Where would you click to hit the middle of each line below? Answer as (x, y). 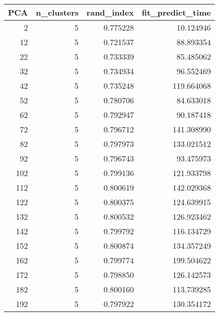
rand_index (110, 12)
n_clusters (57, 12)
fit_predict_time (176, 12)
